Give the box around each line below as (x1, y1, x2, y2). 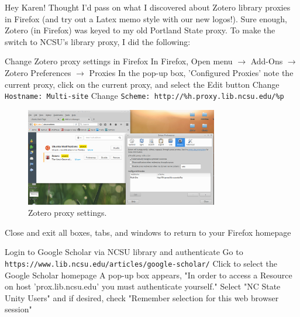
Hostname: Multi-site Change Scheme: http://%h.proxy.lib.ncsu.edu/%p (5, 89, 284, 102)
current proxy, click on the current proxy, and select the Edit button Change (5, 78, 280, 90)
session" (5, 303, 32, 315)
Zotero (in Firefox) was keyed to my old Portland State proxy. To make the (5, 24, 275, 36)
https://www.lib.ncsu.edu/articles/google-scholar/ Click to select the (5, 257, 277, 269)
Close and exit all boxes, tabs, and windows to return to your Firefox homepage (5, 226, 291, 238)
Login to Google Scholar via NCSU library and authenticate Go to (5, 246, 243, 258)
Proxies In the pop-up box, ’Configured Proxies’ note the (89, 66, 294, 78)
